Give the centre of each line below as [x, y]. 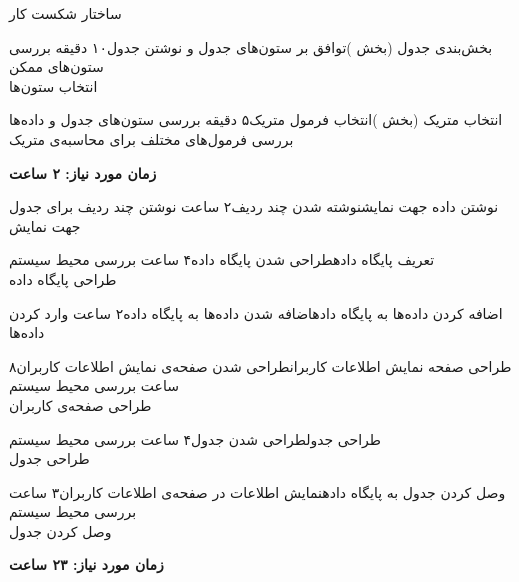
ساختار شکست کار [65, 13]
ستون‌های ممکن [56, 66]
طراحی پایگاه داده [63, 278]
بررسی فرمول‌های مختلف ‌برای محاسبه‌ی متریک [151, 138]
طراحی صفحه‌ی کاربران [80, 404]
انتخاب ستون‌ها [53, 85]
